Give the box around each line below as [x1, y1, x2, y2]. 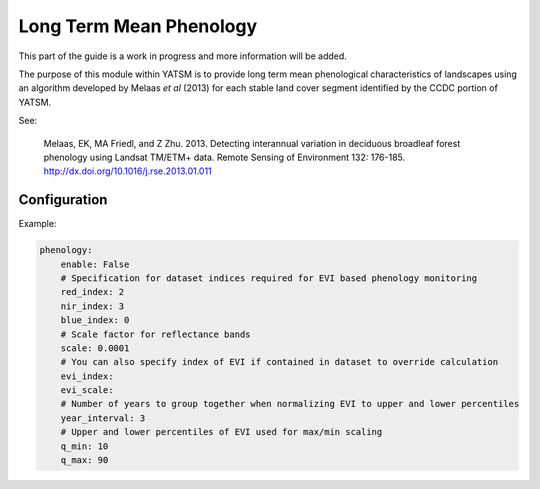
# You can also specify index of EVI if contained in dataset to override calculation [60, 356, 499, 368]
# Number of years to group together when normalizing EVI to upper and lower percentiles [60, 398, 520, 410]
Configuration [18, 191, 108, 209]
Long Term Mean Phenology [18, 15, 258, 37]
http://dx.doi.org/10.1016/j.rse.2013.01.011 [43, 165, 212, 177]
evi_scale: [60, 385, 114, 396]
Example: [18, 218, 57, 230]
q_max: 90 [60, 455, 109, 466]
